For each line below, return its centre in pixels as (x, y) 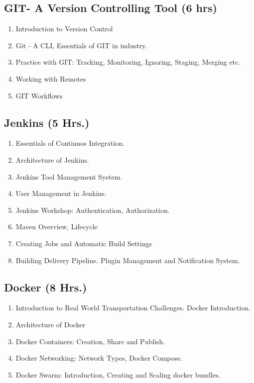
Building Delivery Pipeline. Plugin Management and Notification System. (128, 260)
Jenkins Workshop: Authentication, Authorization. (93, 210)
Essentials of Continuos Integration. (70, 143)
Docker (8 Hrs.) (46, 287)
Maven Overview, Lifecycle (57, 227)
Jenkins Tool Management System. (69, 176)
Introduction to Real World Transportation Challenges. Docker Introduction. (133, 308)
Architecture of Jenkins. (52, 159)
